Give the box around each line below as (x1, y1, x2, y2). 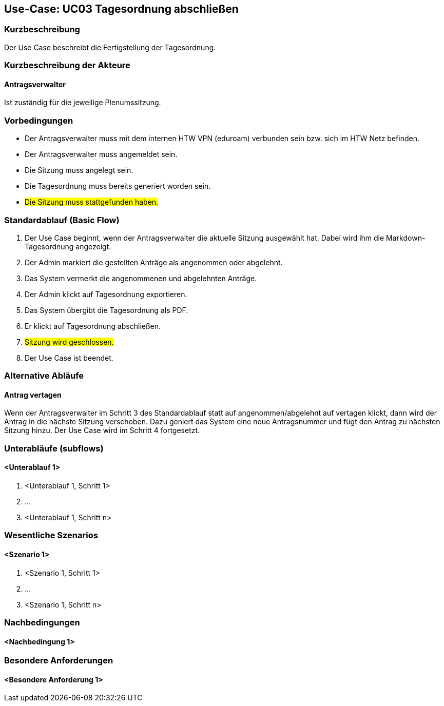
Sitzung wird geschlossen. (25, 337, 114, 346)
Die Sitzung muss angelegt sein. (25, 166, 133, 175)
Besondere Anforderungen (4, 655, 113, 666)
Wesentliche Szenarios (4, 530, 98, 541)
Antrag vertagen (4, 390, 62, 399)
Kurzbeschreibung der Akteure (4, 60, 130, 71)
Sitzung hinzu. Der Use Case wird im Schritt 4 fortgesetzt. (4, 426, 200, 435)
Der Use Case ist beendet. (25, 353, 113, 362)
